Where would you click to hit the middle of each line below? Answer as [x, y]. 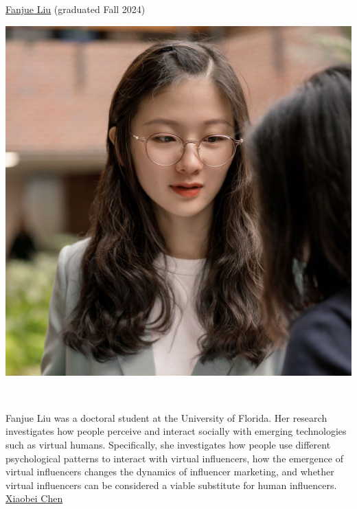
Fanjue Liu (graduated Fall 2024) [76, 9]
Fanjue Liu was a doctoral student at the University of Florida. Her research [166, 417]
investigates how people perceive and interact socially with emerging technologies [176, 431]
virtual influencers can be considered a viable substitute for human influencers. [171, 485]
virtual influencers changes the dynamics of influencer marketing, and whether [170, 472]
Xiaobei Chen [34, 498]
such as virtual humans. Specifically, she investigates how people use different [168, 444]
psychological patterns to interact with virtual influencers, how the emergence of [174, 458]
